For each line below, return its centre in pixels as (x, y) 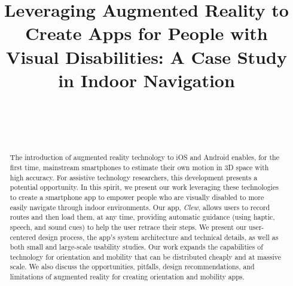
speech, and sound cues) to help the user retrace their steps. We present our (128, 227)
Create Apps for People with (146, 33)
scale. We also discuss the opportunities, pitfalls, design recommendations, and (132, 267)
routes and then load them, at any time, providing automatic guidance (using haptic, (142, 217)
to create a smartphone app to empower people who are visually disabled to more (137, 197)
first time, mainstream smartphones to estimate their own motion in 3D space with (139, 167)
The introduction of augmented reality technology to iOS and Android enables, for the (144, 157)
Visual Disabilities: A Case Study (146, 56)
